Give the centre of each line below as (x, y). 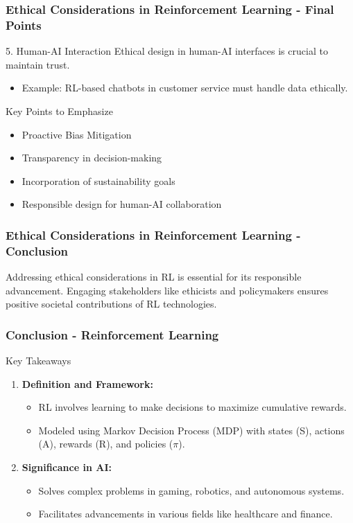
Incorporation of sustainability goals (98, 180)
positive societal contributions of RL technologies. (111, 304)
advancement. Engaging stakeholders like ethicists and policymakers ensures (167, 290)
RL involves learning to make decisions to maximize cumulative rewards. (192, 407)
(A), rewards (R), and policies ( (106, 444)
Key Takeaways (38, 361)
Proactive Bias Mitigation (77, 134)
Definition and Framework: (87, 383)
